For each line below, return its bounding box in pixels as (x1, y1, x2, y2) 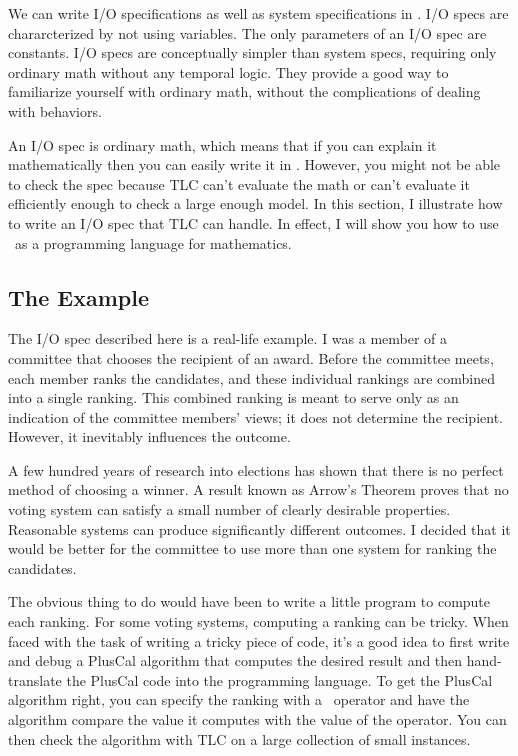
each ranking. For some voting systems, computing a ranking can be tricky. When (8, 611, 509, 632)
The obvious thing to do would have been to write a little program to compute (8, 591, 491, 612)
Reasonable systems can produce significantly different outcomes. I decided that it (8, 518, 511, 539)
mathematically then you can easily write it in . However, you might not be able (8, 154, 501, 175)
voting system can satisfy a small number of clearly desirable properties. (8, 499, 451, 520)
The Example (8, 281, 149, 312)
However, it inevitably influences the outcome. (8, 426, 291, 447)
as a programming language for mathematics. (14, 232, 292, 253)
